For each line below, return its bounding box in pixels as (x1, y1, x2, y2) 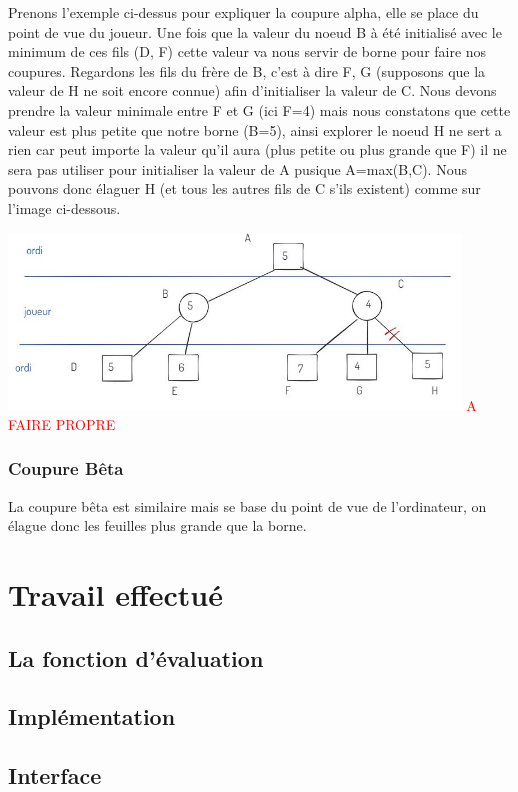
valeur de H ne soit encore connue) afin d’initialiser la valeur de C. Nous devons (8, 80, 497, 101)
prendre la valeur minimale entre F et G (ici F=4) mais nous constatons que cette (8, 99, 511, 120)
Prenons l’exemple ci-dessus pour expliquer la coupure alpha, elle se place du (8, 2, 479, 22)
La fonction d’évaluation (8, 642, 264, 673)
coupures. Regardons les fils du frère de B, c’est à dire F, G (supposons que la (8, 60, 486, 81)
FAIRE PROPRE (8, 413, 116, 434)
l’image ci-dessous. (8, 197, 121, 218)
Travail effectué (8, 574, 223, 615)
